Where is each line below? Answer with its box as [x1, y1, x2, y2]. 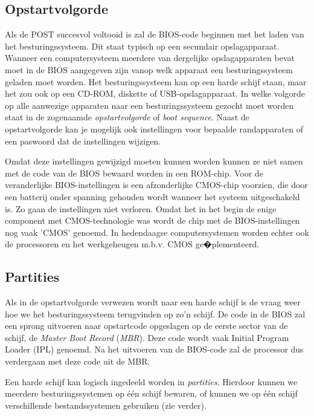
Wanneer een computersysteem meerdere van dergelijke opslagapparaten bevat [5, 51, 295, 64]
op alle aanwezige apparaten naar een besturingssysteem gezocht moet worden [5, 99, 294, 111]
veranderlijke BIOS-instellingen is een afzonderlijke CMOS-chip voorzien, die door [5, 178, 308, 191]
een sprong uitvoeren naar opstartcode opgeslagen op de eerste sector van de [5, 319, 288, 332]
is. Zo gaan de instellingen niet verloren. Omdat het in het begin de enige [5, 202, 277, 215]
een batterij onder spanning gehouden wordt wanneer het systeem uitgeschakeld [5, 190, 300, 203]
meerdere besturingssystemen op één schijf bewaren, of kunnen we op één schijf [5, 387, 298, 400]
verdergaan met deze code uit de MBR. [5, 355, 150, 368]
